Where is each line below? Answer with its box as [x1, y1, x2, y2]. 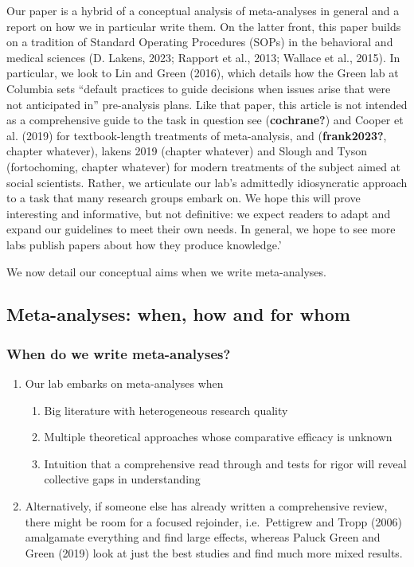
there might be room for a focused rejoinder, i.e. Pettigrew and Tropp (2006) [25, 513, 402, 530]
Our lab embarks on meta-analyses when [25, 375, 224, 392]
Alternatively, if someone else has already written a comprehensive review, [25, 498, 388, 514]
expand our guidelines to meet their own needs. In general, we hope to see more [6, 221, 396, 237]
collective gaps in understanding [44, 471, 201, 487]
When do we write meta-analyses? [6, 343, 231, 363]
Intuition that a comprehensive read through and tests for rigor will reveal [44, 455, 407, 471]
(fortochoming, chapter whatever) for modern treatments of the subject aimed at [6, 158, 401, 174]
